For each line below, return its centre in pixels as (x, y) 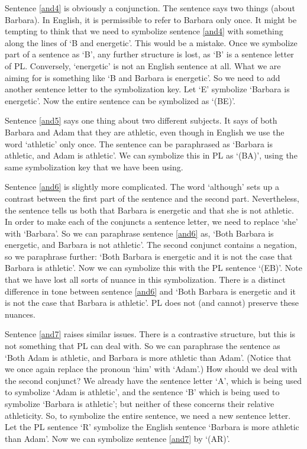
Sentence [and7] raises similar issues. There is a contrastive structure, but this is (150, 334)
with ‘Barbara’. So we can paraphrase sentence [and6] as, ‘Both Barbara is (139, 233)
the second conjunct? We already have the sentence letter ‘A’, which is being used (153, 380)
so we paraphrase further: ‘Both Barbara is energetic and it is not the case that (149, 256)
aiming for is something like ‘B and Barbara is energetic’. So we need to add (143, 77)
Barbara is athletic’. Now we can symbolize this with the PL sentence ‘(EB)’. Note (153, 268)
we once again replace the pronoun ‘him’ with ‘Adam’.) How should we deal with (151, 369)
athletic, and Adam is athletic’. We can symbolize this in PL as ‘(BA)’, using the (151, 155)
